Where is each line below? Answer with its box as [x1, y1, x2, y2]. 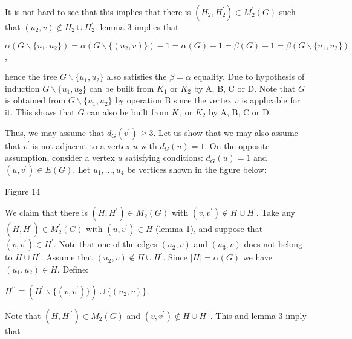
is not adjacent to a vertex [32, 139, 131, 152]
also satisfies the [106, 70, 167, 83]
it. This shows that [5, 105, 75, 118]
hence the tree [5, 70, 57, 83]
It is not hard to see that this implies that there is [5, 5, 191, 18]
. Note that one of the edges [53, 237, 157, 250]
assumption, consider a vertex [5, 151, 115, 164]
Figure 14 [5, 184, 41, 197]
